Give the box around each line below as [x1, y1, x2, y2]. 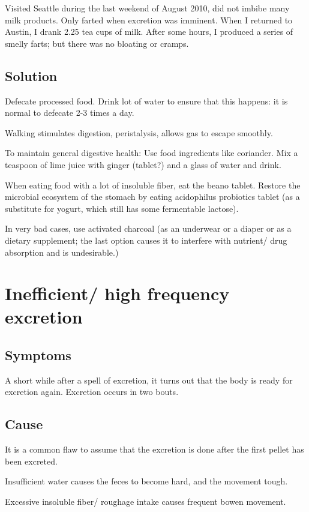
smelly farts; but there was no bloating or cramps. [5, 37, 189, 49]
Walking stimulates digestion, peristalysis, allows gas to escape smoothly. [5, 126, 273, 139]
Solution [5, 66, 58, 85]
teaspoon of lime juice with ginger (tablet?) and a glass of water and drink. [5, 158, 281, 170]
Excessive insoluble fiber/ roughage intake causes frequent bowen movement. [5, 495, 286, 508]
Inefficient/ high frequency [5, 281, 230, 306]
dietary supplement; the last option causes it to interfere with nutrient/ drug [5, 233, 287, 246]
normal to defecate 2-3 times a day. [5, 106, 134, 119]
